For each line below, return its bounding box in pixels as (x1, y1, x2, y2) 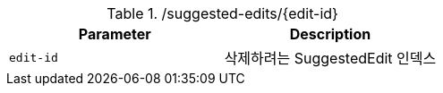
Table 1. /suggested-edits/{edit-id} (106, 4, 338, 22)
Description (289, 25, 371, 43)
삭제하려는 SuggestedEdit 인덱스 (224, 49, 437, 67)
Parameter (78, 25, 151, 43)
